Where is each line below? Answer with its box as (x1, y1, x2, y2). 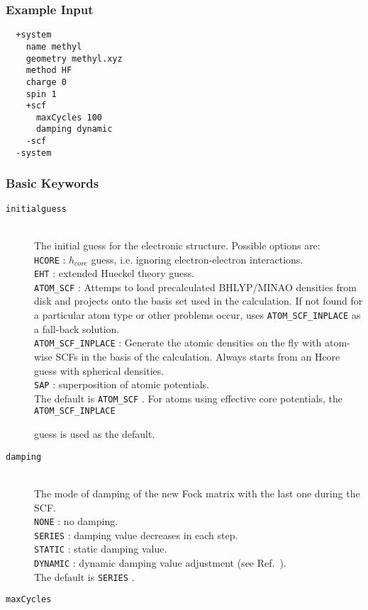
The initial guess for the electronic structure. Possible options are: (34, 237, 320, 252)
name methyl (26, 41, 82, 52)
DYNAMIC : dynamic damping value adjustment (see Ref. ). (34, 555, 286, 570)
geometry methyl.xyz (26, 53, 123, 64)
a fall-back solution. (34, 321, 120, 336)
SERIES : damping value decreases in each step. (34, 527, 238, 542)
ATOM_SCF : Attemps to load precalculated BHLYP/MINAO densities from (34, 279, 357, 294)
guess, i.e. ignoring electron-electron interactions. (91, 252, 303, 266)
